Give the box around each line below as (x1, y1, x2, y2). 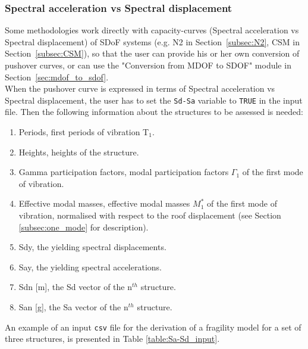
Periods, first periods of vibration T (18, 126, 149, 138)
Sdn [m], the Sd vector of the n (18, 281, 133, 293)
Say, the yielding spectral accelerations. (18, 260, 162, 273)
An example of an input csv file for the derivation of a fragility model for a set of (5, 320, 301, 333)
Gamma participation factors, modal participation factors (18, 166, 229, 178)
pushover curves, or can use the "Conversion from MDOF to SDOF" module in (5, 59, 291, 71)
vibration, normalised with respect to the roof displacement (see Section (18, 209, 281, 221)
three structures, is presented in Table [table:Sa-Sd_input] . (5, 332, 220, 345)
